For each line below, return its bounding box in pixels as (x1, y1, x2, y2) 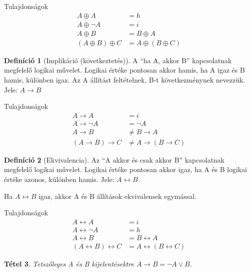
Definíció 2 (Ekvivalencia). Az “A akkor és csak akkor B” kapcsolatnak (4, 154, 225, 165)
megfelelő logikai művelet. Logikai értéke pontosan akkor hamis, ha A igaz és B (4, 65, 245, 75)
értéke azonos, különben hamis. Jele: (4, 174, 115, 184)
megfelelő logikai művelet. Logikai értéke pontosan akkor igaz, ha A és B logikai (4, 164, 247, 175)
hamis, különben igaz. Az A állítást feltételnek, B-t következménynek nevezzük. (4, 74, 246, 85)
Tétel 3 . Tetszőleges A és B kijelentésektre (4, 258, 134, 269)
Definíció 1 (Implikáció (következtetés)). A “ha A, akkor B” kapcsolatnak (4, 55, 232, 65)
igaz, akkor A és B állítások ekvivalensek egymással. (38, 190, 196, 201)
